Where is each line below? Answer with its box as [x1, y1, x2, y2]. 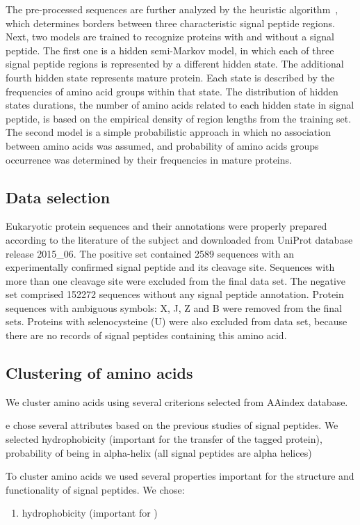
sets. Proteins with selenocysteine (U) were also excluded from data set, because [6, 314, 347, 329]
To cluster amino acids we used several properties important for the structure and [6, 469, 354, 483]
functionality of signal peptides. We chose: [6, 482, 185, 496]
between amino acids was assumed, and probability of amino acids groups [6, 138, 319, 152]
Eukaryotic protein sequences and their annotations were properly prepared [6, 219, 327, 233]
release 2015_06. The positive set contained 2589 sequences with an [6, 246, 294, 260]
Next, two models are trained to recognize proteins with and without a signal [6, 29, 334, 44]
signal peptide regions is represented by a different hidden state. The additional [6, 56, 344, 71]
